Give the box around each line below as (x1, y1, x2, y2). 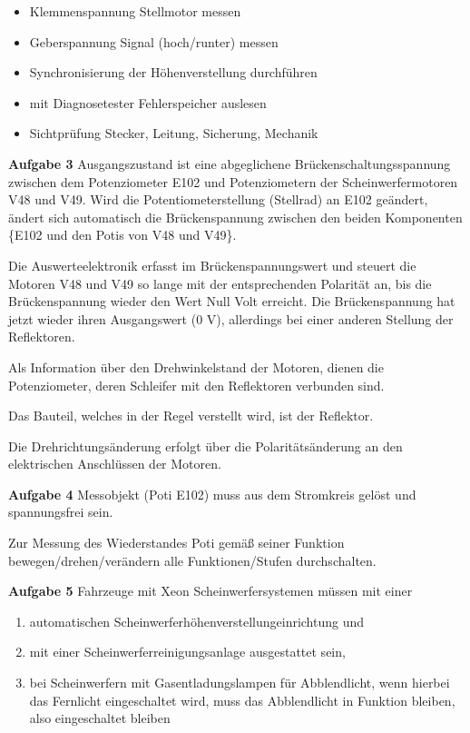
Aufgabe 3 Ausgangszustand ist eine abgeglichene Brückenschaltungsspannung (8, 154, 451, 173)
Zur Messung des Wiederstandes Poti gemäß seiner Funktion (8, 533, 345, 552)
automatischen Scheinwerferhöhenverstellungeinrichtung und (29, 611, 365, 630)
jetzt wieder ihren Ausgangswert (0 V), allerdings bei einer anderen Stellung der (8, 309, 454, 328)
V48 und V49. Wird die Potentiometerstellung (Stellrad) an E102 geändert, (8, 190, 428, 209)
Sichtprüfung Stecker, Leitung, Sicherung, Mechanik (29, 124, 318, 143)
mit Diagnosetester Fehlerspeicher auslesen (29, 93, 267, 112)
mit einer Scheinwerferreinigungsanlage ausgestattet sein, (29, 642, 346, 661)
